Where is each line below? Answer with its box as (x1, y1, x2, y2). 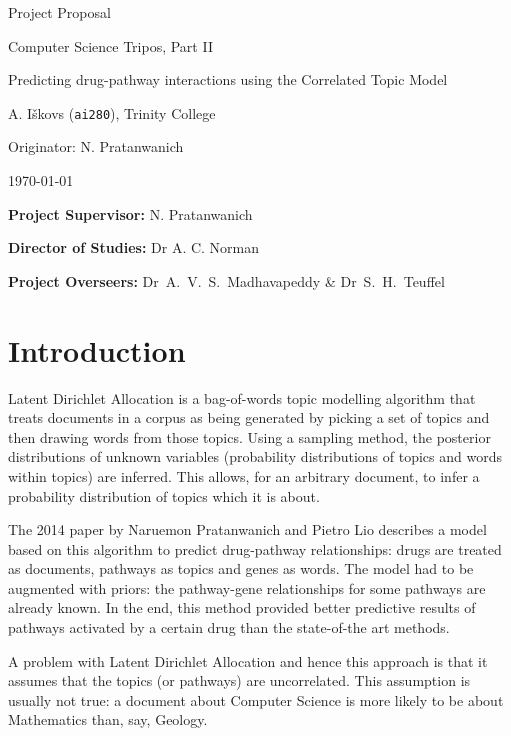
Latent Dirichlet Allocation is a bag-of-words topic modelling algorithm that (8, 387, 476, 408)
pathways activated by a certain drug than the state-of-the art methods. (8, 617, 450, 638)
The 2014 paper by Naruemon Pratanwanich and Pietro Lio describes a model (8, 519, 487, 540)
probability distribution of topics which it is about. (8, 485, 320, 506)
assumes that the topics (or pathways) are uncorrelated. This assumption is (8, 670, 471, 691)
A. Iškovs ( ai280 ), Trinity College (8, 102, 216, 123)
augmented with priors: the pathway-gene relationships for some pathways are (8, 577, 486, 598)
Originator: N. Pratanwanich (8, 136, 184, 157)
